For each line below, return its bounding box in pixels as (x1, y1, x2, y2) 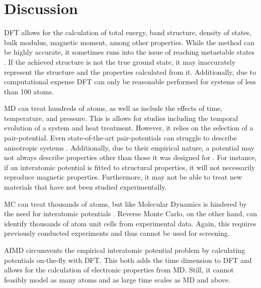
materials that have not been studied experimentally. (4, 182, 167, 192)
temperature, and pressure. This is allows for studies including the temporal (4, 112, 238, 123)
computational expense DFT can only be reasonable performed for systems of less (4, 76, 256, 87)
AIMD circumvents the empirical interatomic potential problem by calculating (4, 245, 245, 255)
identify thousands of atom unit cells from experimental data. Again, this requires (4, 218, 256, 228)
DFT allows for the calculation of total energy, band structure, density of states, (4, 27, 251, 38)
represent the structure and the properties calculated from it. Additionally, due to (4, 66, 256, 77)
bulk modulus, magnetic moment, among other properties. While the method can (4, 37, 255, 47)
